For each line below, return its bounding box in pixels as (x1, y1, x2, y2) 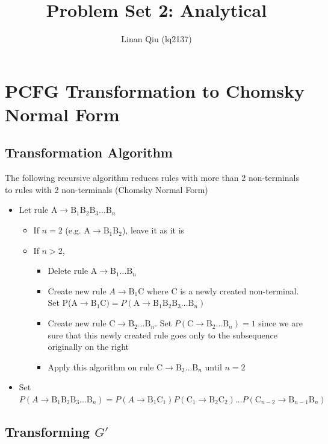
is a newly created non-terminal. (180, 284, 299, 297)
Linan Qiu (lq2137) (121, 33, 192, 45)
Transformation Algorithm (5, 143, 173, 162)
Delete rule (48, 264, 88, 277)
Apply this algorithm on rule (48, 360, 154, 373)
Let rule (19, 203, 49, 216)
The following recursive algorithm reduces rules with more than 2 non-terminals (5, 171, 300, 184)
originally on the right (48, 340, 129, 353)
